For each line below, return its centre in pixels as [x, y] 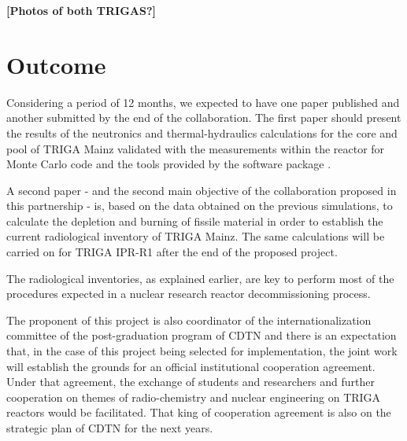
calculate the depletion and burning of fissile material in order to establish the [195, 220]
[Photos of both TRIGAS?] [81, 10]
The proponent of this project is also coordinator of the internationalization [189, 320]
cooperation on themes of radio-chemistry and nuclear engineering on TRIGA [194, 397]
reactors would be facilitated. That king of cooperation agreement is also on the [199, 412]
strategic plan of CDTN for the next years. [110, 428]
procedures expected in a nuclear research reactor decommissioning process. [189, 294]
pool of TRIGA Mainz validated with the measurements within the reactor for [196, 148]
